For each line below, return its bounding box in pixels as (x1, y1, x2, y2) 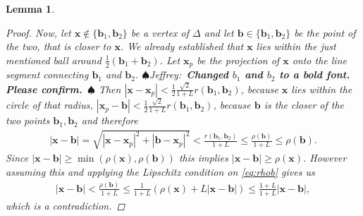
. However (302, 150, 347, 165)
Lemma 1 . (6, 1, 55, 16)
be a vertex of (130, 25, 190, 40)
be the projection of (197, 52, 280, 67)
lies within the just (256, 39, 336, 54)
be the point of (294, 25, 356, 40)
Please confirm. (6, 81, 82, 96)
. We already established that (120, 39, 244, 54)
